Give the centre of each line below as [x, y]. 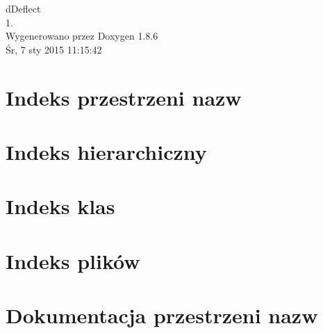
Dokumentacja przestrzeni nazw [162, 315]
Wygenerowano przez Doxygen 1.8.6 [82, 36]
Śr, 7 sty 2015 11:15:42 [54, 49]
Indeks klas [60, 206]
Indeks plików [73, 260]
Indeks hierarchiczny [106, 151]
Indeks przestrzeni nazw [124, 97]
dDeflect [23, 8]
